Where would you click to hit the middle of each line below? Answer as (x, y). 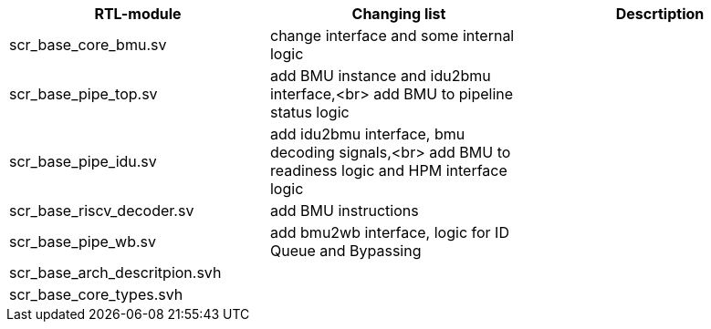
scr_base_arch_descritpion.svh (115, 272)
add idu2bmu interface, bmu (367, 134)
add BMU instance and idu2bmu (380, 76)
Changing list (399, 14)
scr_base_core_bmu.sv (88, 45)
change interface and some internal (392, 36)
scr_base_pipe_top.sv (84, 94)
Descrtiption (660, 14)
